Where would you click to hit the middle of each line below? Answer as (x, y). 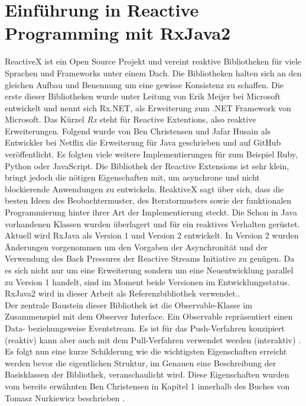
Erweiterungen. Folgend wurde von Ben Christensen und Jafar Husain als (138, 130)
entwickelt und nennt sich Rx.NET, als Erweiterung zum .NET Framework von (148, 107)
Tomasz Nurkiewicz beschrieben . (65, 397)
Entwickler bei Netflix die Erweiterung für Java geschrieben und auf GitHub (143, 142)
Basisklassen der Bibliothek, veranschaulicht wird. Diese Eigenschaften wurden (147, 374)
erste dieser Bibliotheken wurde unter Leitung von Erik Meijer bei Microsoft (143, 96)
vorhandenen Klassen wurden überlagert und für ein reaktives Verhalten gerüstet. (152, 223)
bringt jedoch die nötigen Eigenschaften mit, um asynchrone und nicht (132, 177)
